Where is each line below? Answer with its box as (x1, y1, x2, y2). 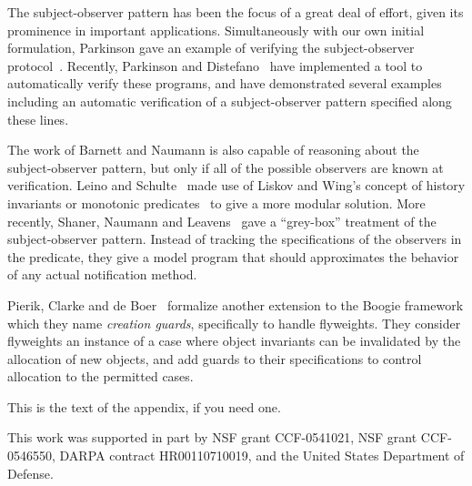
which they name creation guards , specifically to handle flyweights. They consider (7, 313, 461, 332)
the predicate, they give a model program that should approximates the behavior (7, 247, 459, 266)
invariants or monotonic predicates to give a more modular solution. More (7, 193, 426, 212)
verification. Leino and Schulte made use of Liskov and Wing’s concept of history (7, 176, 466, 195)
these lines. (7, 109, 69, 128)
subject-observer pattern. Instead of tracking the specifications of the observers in (7, 229, 462, 248)
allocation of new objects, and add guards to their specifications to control (7, 349, 422, 368)
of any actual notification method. (7, 265, 197, 284)
